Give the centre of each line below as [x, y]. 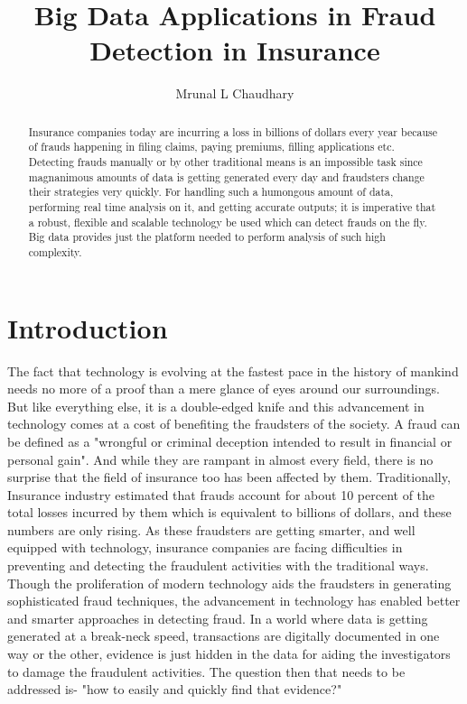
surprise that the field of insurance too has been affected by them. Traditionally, [229, 477]
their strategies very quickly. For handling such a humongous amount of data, [211, 192]
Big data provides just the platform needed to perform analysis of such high [207, 237]
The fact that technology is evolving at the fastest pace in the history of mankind [233, 371]
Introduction [88, 327]
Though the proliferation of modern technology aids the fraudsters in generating [229, 583]
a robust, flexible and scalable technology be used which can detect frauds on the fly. [228, 222]
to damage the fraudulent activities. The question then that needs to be [206, 671]
